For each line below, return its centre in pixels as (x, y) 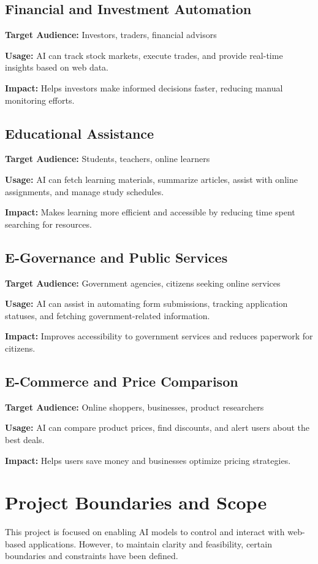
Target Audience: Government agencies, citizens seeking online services (143, 283)
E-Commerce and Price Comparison (122, 381)
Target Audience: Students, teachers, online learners (108, 159)
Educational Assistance (80, 133)
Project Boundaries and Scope (136, 502)
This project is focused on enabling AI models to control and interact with (145, 532)
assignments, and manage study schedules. (85, 191)
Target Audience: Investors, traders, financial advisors (111, 35)
